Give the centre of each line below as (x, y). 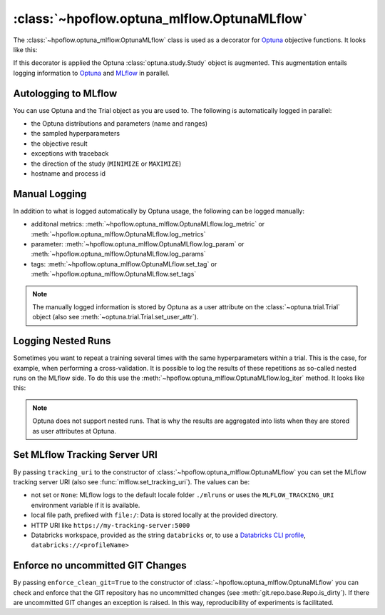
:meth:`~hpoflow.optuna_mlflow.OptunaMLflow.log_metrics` (118, 234)
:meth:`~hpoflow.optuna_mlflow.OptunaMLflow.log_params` (118, 254)
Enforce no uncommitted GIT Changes (100, 565)
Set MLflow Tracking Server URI (86, 455)
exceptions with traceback (70, 154)
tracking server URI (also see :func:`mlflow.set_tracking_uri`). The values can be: (132, 481)
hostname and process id (68, 173)
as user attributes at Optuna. (75, 431)
